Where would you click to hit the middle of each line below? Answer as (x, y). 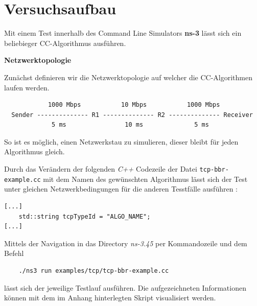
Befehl (14, 253)
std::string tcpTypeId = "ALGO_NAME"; (85, 216)
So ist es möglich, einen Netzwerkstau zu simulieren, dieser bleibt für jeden (121, 141)
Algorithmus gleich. (34, 151)
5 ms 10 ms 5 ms (130, 125)
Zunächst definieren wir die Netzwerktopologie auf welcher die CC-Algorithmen (128, 77)
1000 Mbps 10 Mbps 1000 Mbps (134, 105)
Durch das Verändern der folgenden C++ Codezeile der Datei (101, 169)
